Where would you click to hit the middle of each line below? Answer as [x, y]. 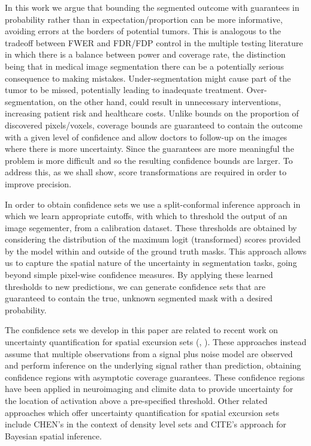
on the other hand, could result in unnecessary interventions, [170, 101]
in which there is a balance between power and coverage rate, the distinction [145, 54]
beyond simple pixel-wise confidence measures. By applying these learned [139, 275]
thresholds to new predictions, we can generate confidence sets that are [135, 286]
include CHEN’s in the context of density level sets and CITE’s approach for [146, 424]
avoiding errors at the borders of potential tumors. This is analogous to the [143, 31]
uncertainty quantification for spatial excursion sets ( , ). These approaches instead [156, 342]
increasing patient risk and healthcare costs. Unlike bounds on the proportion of [152, 113]
